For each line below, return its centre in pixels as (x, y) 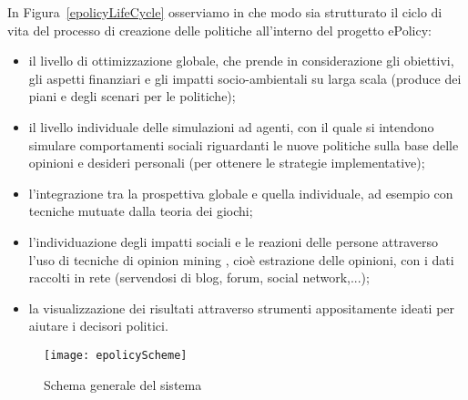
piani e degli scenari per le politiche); (132, 96)
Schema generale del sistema (123, 384)
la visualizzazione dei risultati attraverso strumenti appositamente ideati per (242, 308)
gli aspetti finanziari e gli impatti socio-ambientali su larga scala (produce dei (245, 78)
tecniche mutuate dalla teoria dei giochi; (141, 211)
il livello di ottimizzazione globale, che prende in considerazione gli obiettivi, (241, 61)
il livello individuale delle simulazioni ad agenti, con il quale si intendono (231, 126)
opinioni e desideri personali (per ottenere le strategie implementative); (227, 163)
